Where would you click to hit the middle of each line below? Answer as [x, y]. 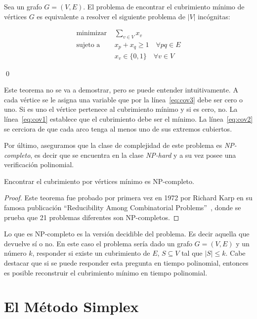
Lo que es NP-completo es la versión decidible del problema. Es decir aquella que [127, 234]
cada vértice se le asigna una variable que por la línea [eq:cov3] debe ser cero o [123, 99]
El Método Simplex [71, 306]
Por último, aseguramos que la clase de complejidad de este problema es [113, 145]
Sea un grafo [23, 6]
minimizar [91, 33]
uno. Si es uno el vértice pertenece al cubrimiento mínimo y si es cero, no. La [121, 109]
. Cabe [236, 253]
